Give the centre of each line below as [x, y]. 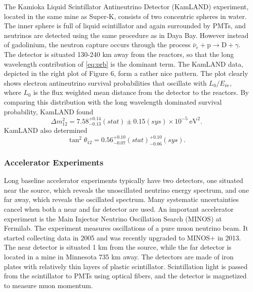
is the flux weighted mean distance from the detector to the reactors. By [141, 92]
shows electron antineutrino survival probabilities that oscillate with [105, 82]
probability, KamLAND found [49, 111]
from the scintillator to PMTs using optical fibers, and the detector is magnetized [125, 276]
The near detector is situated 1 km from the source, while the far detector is [118, 247]
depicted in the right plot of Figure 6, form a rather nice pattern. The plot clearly [126, 73]
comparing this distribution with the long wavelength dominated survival [113, 101]
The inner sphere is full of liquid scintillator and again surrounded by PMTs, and [125, 26]
